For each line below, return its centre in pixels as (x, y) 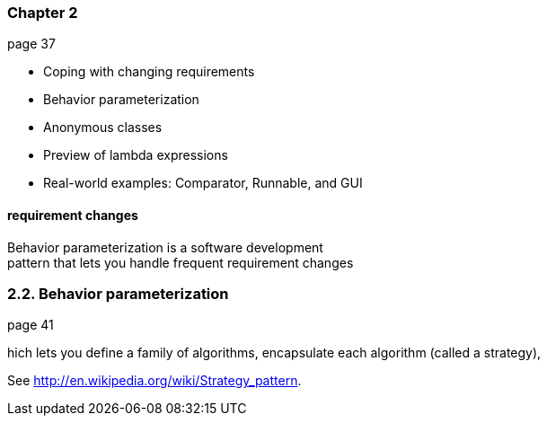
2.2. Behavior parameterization (118, 293)
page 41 (31, 325)
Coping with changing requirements (149, 72)
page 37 (31, 44)
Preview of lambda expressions (136, 155)
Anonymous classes (103, 128)
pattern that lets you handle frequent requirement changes (181, 262)
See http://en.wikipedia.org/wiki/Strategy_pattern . (154, 381)
